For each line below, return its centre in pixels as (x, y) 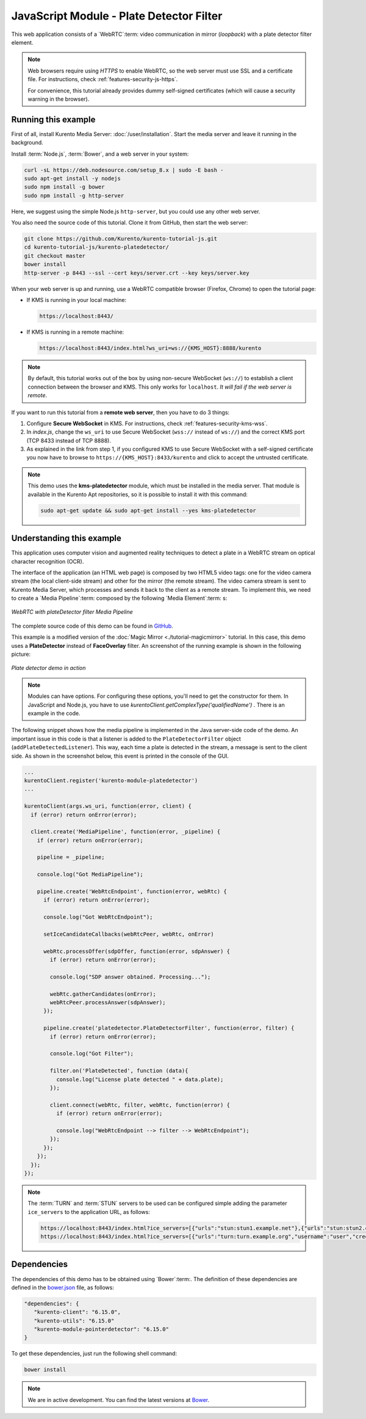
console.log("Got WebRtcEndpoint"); (98, 917)
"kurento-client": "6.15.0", (77, 1312)
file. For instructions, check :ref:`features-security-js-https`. (103, 79)
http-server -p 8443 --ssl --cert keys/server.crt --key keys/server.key (137, 273)
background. (27, 143)
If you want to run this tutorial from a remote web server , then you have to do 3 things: (120, 412)
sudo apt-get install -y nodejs (73, 178)
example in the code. (54, 713)
